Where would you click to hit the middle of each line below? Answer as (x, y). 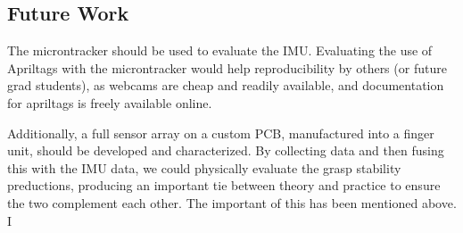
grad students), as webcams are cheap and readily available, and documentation (226, 85)
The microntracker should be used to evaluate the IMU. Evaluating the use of (220, 50)
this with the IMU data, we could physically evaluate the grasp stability (204, 167)
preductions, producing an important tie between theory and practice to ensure (224, 185)
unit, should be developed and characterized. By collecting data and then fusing (226, 150)
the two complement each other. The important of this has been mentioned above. (232, 202)
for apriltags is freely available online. (110, 102)
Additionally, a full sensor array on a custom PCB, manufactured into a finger (221, 133)
